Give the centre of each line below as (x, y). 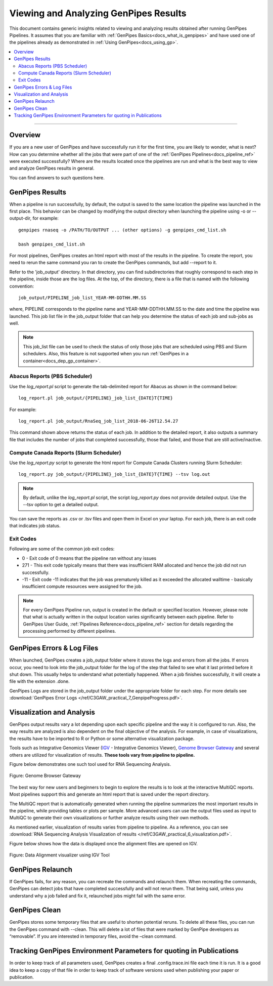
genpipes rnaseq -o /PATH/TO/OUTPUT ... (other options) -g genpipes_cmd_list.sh (122, 230)
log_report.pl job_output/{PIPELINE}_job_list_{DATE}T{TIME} (96, 398)
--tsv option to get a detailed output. (61, 505)
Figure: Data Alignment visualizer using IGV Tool (59, 855)
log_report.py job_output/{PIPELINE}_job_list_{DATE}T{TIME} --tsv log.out (114, 474)
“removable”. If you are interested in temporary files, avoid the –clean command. (93, 936)
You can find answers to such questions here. (57, 178)
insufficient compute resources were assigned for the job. (82, 587)
